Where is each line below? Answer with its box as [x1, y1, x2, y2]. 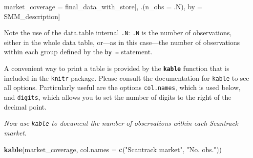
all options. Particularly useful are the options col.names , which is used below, [4, 82, 241, 92]
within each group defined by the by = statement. [4, 46, 153, 57]
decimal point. [4, 101, 47, 112]
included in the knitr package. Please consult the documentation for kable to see [4, 72, 249, 83]
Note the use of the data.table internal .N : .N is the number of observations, [4, 27, 232, 38]
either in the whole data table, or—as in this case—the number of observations [4, 37, 240, 47]
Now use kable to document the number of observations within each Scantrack [4, 118, 238, 128]
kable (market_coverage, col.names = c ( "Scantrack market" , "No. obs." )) [4, 144, 222, 154]
